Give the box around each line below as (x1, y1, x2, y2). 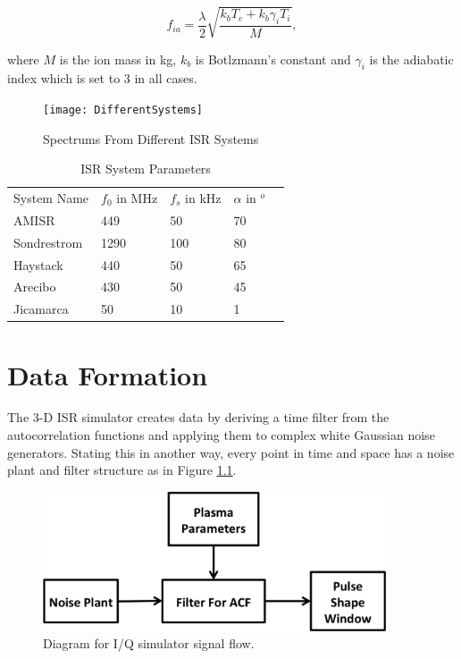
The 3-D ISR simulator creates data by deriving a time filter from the (7, 408, 390, 427)
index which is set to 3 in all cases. (7, 69, 197, 88)
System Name (13, 189, 89, 207)
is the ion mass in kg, (59, 49, 177, 68)
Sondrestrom (13, 232, 83, 251)
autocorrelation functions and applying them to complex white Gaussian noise (7, 426, 435, 444)
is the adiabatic (369, 49, 454, 68)
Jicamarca (13, 300, 69, 318)
